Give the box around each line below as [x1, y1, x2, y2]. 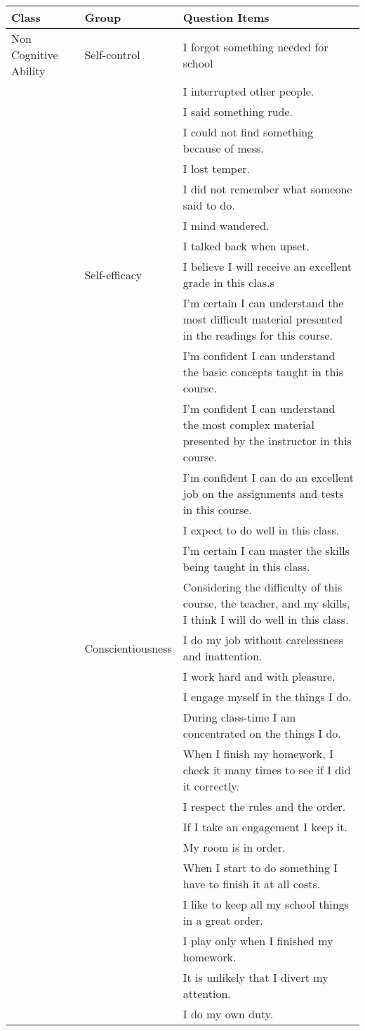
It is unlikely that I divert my [182, 969, 328, 985]
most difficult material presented [182, 311, 343, 327]
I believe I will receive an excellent [182, 258, 352, 274]
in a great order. [182, 912, 263, 928]
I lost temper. [182, 160, 251, 177]
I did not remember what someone [182, 181, 352, 197]
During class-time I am [182, 709, 296, 725]
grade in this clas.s [182, 274, 274, 290]
